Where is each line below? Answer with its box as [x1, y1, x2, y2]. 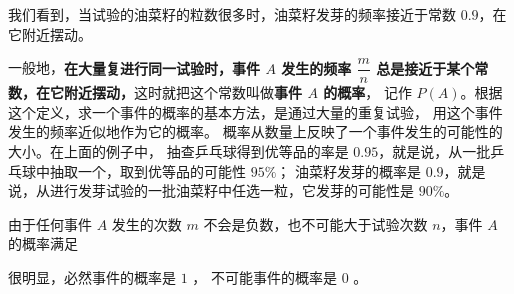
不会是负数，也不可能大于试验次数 [203, 213, 428, 234]
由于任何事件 [8, 213, 92, 234]
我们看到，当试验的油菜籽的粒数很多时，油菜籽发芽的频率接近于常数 [8, 4, 456, 24]
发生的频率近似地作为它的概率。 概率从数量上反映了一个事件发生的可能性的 [8, 121, 503, 142]
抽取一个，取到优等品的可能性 [49, 160, 246, 181]
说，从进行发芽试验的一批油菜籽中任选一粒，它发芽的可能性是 [8, 180, 414, 201]
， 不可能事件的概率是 [192, 267, 337, 287]
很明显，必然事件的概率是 [8, 267, 176, 287]
